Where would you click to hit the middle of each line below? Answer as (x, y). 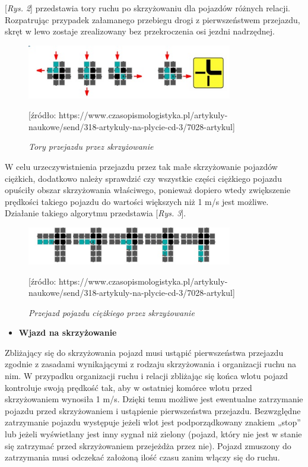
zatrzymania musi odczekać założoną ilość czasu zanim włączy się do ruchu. (142, 457)
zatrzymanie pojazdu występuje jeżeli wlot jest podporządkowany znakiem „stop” (153, 422)
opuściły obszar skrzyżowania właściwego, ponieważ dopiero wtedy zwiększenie (148, 190)
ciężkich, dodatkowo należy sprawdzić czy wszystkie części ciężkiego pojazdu (143, 178)
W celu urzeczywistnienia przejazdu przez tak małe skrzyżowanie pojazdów (141, 166)
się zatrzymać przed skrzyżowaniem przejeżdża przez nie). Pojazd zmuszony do (148, 445)
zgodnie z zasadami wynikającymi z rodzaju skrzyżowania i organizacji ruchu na (151, 364)
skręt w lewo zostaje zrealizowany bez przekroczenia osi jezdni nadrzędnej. (140, 31)
